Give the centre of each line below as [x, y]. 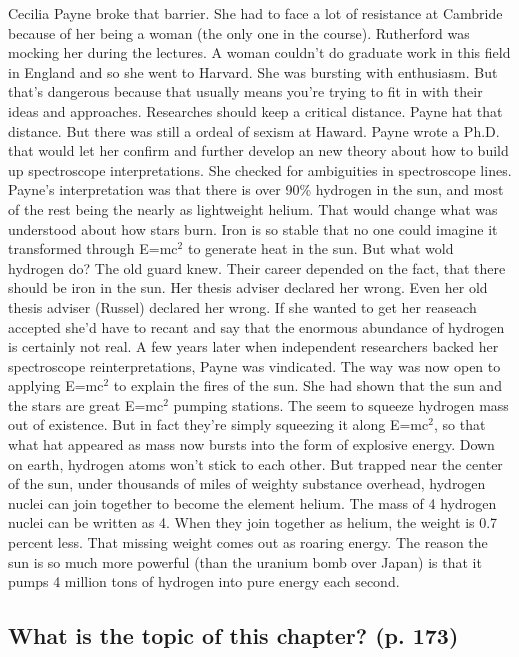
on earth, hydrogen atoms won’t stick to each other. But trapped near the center [255, 463]
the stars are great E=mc [86, 404]
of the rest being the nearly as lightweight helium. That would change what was [253, 208]
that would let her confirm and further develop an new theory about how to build [258, 150]
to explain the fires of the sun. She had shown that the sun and [307, 385]
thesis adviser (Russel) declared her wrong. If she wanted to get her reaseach [242, 306]
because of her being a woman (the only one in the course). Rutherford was [239, 32]
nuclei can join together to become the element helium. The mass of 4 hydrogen [252, 502]
